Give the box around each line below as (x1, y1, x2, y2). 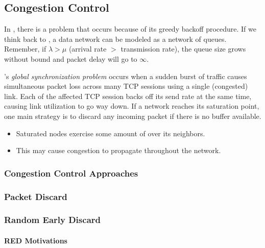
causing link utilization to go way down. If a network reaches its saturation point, (4, 101, 259, 111)
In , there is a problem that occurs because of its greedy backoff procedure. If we (4, 23, 256, 34)
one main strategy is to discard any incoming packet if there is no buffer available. (4, 110, 261, 121)
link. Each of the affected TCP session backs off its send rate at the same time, (4, 90, 252, 101)
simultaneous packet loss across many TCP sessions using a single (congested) (4, 81, 248, 91)
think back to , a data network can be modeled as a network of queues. (4, 33, 227, 44)
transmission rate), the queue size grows (121, 43, 246, 54)
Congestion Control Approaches (4, 166, 138, 179)
